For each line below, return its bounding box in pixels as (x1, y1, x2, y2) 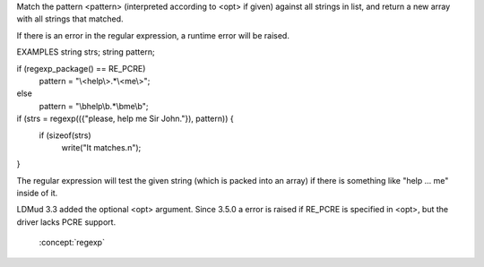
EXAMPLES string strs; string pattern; (16, 47, 156, 57)
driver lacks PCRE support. (16, 216, 117, 228)
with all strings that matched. (16, 13, 125, 24)
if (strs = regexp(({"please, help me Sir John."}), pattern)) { (16, 113, 234, 125)
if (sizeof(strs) (39, 130, 91, 141)
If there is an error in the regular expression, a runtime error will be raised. (16, 30, 290, 40)
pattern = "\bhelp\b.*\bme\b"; (39, 100, 149, 111)
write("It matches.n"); (61, 142, 142, 152)
